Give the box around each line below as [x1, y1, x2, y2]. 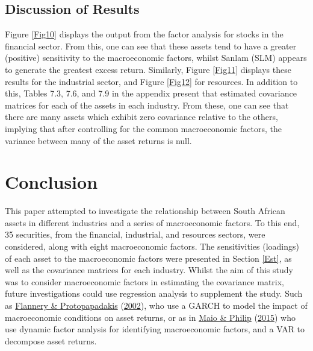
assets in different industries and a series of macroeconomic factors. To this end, [5, 216, 300, 229]
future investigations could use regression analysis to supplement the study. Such [5, 287, 303, 300]
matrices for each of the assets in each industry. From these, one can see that [5, 98, 289, 111]
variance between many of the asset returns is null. [5, 134, 192, 147]
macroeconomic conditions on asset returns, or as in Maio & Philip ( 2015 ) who [5, 311, 296, 323]
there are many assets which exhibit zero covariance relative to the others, [5, 110, 278, 123]
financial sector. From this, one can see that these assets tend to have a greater [5, 39, 297, 52]
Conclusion [5, 169, 98, 194]
